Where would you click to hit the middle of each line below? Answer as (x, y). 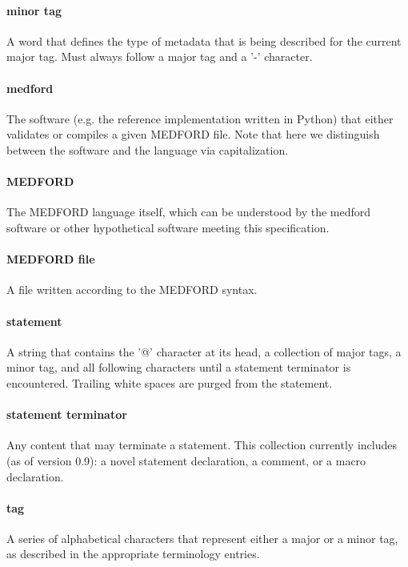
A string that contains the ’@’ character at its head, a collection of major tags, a (204, 351)
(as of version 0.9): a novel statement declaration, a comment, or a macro (186, 460)
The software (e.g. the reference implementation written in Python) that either (200, 118)
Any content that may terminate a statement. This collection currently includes (202, 445)
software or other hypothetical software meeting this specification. (168, 227)
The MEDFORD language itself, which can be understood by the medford (189, 212)
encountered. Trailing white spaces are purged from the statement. (170, 382)
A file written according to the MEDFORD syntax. (132, 290)
